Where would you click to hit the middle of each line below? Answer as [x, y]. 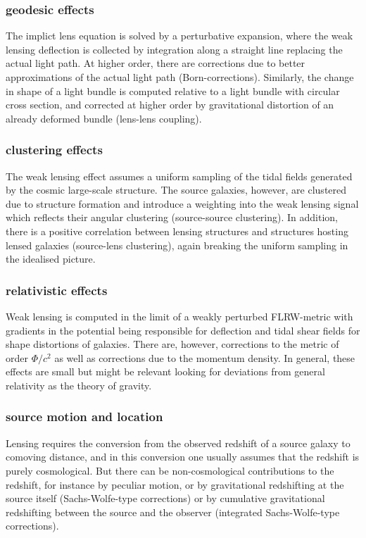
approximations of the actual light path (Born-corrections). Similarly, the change [180, 77]
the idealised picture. [51, 259]
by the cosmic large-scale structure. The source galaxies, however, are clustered [176, 190]
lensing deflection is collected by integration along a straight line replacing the [174, 49]
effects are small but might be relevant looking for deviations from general [165, 371]
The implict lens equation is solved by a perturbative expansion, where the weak [179, 36]
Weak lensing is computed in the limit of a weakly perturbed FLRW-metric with [179, 316]
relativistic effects [57, 290]
